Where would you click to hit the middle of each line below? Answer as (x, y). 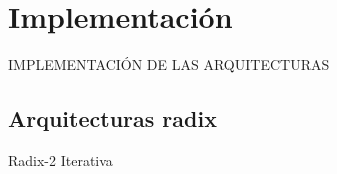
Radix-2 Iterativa (60, 159)
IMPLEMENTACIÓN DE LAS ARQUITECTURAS (169, 64)
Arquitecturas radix (112, 118)
